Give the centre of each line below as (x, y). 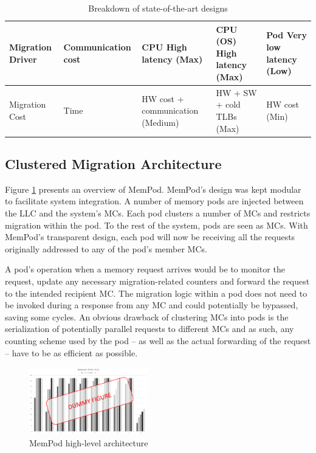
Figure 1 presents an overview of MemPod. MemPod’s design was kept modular (153, 189)
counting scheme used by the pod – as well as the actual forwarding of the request (158, 341)
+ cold (228, 104)
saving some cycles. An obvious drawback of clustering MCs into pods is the (147, 316)
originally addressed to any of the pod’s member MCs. (106, 248)
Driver (23, 59)
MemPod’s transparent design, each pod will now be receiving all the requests (150, 237)
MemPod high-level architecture (89, 442)
